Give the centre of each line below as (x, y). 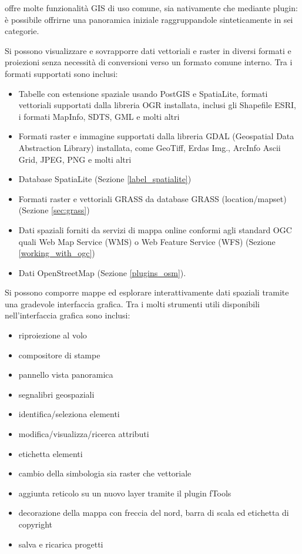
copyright (36, 524)
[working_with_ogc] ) (57, 253)
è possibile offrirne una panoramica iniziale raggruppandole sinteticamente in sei (149, 19)
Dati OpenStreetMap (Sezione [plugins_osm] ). (102, 272)
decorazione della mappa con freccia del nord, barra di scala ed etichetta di (154, 513)
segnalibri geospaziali (56, 394)
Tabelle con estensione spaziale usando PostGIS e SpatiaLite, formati (143, 93)
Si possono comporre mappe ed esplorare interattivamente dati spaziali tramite (147, 292)
